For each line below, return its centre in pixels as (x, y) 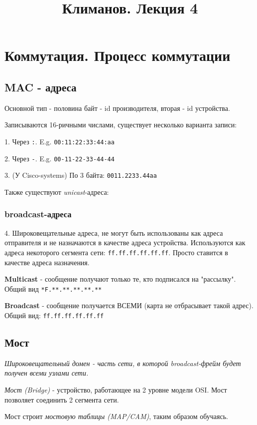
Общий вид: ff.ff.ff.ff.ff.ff (54, 315)
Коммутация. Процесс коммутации (118, 55)
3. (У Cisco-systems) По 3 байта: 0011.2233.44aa (81, 175)
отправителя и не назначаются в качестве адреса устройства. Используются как (125, 242)
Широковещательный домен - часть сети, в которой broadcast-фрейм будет (123, 363)
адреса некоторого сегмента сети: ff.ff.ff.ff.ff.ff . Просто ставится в (116, 252)
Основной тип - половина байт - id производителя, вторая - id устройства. (117, 108)
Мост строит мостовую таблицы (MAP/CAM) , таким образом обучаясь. (116, 416)
